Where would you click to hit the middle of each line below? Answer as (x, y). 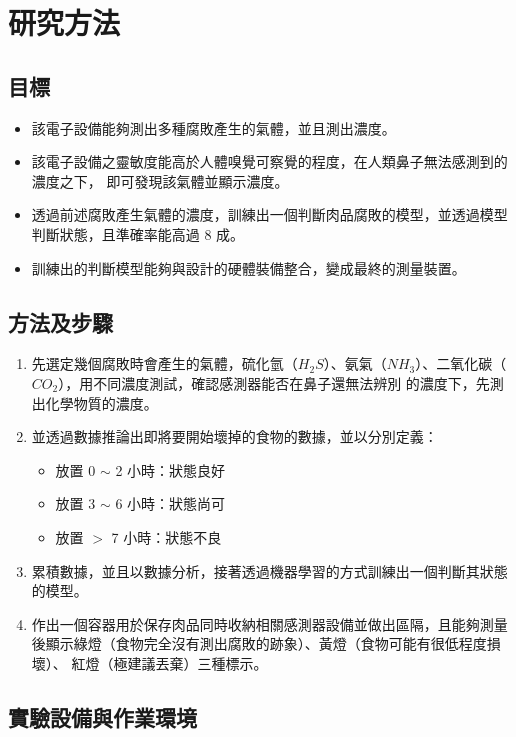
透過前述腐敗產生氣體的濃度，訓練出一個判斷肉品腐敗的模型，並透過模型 (269, 214)
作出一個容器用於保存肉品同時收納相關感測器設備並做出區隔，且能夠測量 (269, 623)
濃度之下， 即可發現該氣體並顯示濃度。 (160, 180)
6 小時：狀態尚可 (170, 503)
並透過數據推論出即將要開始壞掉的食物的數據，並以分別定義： (234, 436)
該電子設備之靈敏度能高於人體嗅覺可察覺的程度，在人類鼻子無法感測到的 (269, 161)
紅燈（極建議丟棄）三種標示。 (169, 662)
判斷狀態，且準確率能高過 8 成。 (138, 233)
